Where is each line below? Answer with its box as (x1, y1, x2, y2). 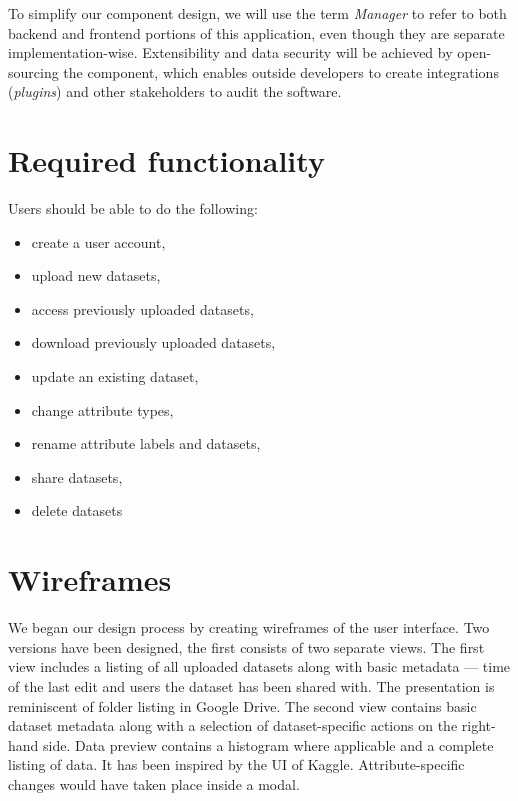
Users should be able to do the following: (8, 198, 258, 219)
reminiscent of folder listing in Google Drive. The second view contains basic (8, 695, 477, 716)
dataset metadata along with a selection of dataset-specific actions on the (8, 715, 458, 736)
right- (461, 715, 496, 736)
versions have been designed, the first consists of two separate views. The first (8, 636, 485, 657)
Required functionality (8, 140, 325, 181)
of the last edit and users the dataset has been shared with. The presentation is (8, 675, 495, 696)
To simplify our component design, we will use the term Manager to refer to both (8, 3, 507, 23)
